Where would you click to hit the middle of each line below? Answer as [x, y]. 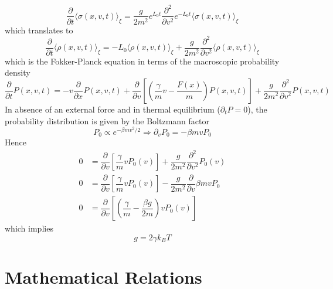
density [18, 72]
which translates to [39, 30]
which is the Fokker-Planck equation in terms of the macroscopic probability [142, 61]
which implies [29, 228]
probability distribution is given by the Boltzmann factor [107, 120]
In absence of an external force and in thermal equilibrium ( [113, 109]
